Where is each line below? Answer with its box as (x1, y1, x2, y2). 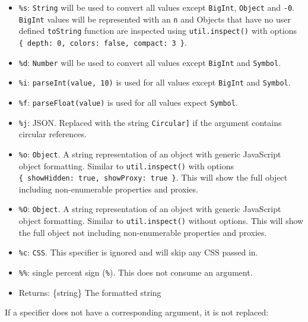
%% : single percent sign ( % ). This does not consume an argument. (18, 266, 253, 278)
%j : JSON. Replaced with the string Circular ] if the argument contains (18, 116, 282, 128)
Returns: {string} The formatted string (18, 286, 161, 298)
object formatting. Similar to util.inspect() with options (18, 159, 234, 172)
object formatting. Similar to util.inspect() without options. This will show (18, 214, 304, 227)
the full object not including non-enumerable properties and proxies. (18, 226, 267, 238)
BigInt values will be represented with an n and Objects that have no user (18, 12, 291, 25)
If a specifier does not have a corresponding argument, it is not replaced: (5, 306, 269, 318)
